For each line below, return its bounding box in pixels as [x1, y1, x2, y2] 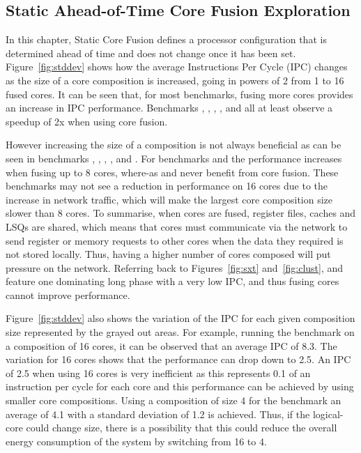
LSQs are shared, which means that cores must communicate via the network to [6, 219, 348, 233]
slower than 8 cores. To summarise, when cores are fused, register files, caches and [6, 206, 356, 220]
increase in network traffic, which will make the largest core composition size [6, 192, 333, 206]
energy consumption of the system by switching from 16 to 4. [6, 433, 267, 448]
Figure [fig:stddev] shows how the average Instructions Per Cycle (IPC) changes [6, 59, 348, 74]
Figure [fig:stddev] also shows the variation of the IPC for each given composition [6, 311, 355, 325]
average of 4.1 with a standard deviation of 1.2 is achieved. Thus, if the [6, 406, 310, 421]
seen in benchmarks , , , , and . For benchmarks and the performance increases [6, 151, 342, 165]
